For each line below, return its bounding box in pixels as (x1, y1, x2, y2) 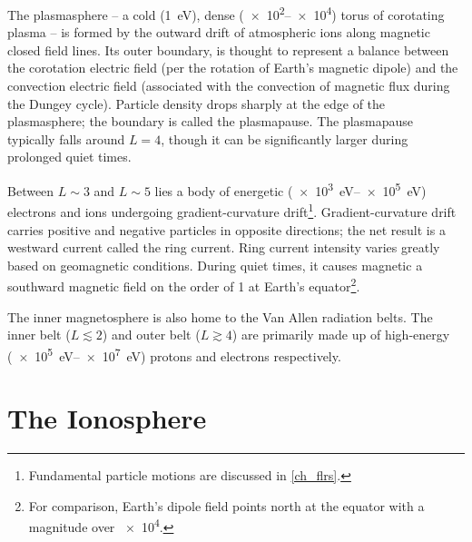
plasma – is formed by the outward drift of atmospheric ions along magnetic (7, 23, 430, 42)
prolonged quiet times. (7, 147, 132, 166)
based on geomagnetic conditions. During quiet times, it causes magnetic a (7, 255, 423, 274)
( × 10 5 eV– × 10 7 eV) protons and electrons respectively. (7, 343, 341, 365)
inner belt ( (7, 325, 71, 344)
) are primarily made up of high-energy (231, 325, 450, 344)
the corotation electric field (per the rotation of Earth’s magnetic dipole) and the (7, 58, 458, 77)
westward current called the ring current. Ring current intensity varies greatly (7, 238, 440, 257)
